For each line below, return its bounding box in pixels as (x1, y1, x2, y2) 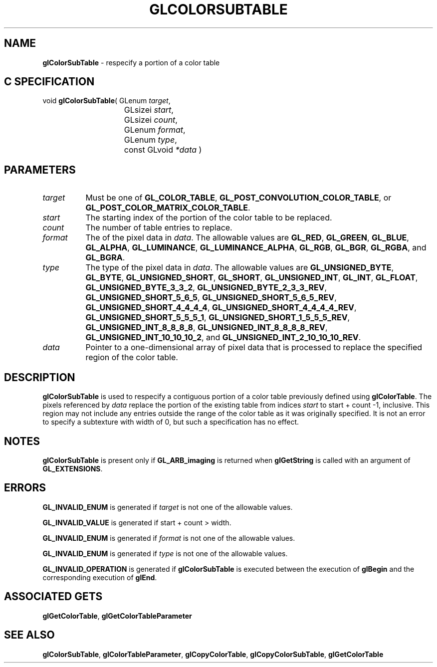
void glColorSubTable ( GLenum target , (42, 96, 171, 105)
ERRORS (4, 481, 46, 494)
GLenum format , (124, 125, 186, 135)
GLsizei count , (124, 115, 178, 125)
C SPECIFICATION (4, 75, 95, 88)
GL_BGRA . (85, 252, 125, 263)
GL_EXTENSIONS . (42, 464, 103, 473)
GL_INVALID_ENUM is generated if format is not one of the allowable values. (42, 533, 295, 542)
